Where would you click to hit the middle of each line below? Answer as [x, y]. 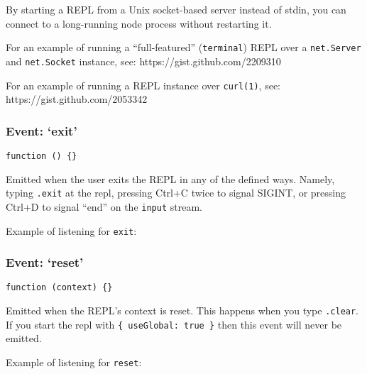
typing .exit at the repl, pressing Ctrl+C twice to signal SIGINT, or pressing [176, 193]
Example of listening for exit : [71, 230]
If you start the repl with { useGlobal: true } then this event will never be [174, 324]
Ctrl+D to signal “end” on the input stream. [104, 206]
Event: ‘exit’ [42, 130]
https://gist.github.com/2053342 [77, 99]
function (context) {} [59, 288]
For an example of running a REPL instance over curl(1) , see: [143, 85]
